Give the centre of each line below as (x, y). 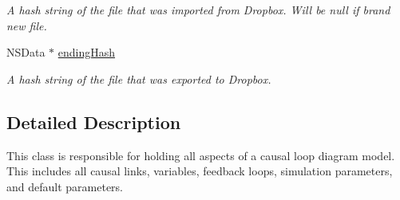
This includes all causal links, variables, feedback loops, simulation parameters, (200, 171)
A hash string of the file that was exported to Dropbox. (139, 78)
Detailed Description (94, 122)
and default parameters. (65, 186)
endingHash (87, 52)
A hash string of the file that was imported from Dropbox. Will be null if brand (198, 10)
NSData (26, 52)
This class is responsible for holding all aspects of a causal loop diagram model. (201, 155)
